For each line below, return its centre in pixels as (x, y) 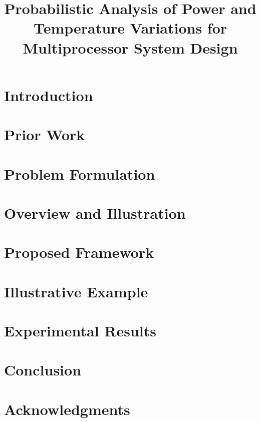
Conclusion (43, 370)
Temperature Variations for (130, 28)
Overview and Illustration (95, 213)
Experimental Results (80, 330)
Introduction (49, 95)
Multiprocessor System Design (130, 47)
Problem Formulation (80, 173)
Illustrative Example (76, 291)
